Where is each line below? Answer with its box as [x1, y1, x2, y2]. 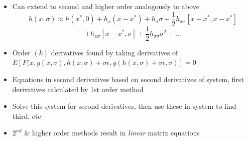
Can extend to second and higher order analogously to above [12, 1, 199, 11]
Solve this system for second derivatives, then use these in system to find [12, 101, 236, 111]
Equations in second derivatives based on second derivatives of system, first [12, 74, 244, 84]
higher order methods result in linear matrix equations [32, 127, 200, 138]
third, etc [12, 110, 41, 121]
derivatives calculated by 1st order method [12, 84, 144, 94]
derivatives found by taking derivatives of [51, 47, 178, 57]
